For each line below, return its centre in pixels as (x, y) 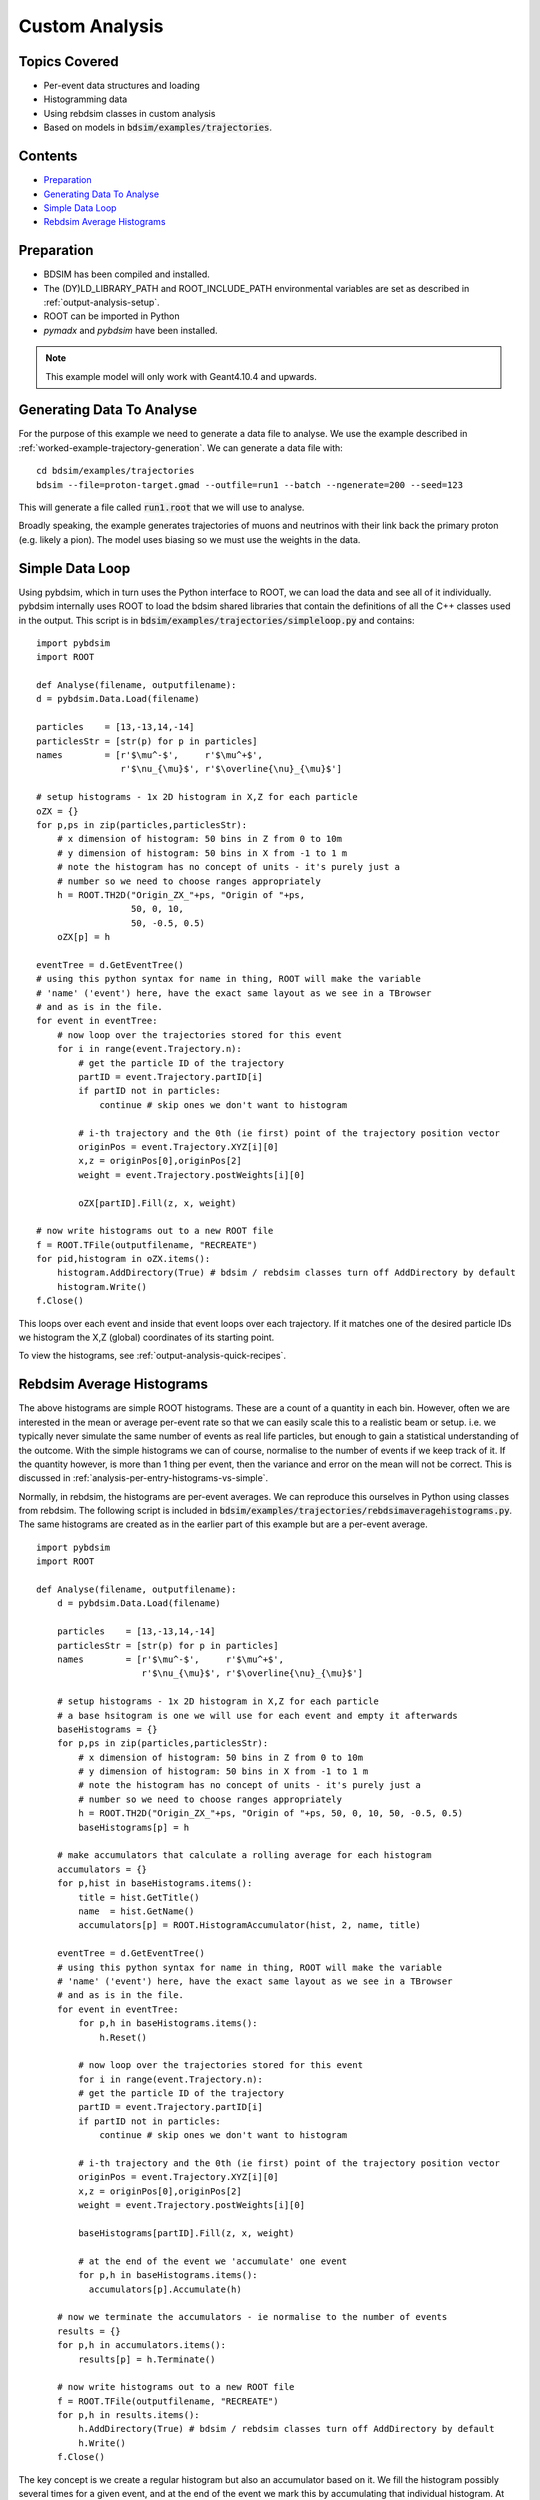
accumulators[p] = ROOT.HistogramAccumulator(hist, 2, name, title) (250, 1925)
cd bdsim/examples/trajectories (115, 471)
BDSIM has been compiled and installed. (126, 274)
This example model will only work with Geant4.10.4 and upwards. (181, 376)
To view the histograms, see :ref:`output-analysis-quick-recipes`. (152, 1356)
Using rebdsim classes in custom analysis (129, 113)
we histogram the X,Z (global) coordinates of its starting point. (146, 1337)
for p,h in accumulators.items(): (141, 2345)
